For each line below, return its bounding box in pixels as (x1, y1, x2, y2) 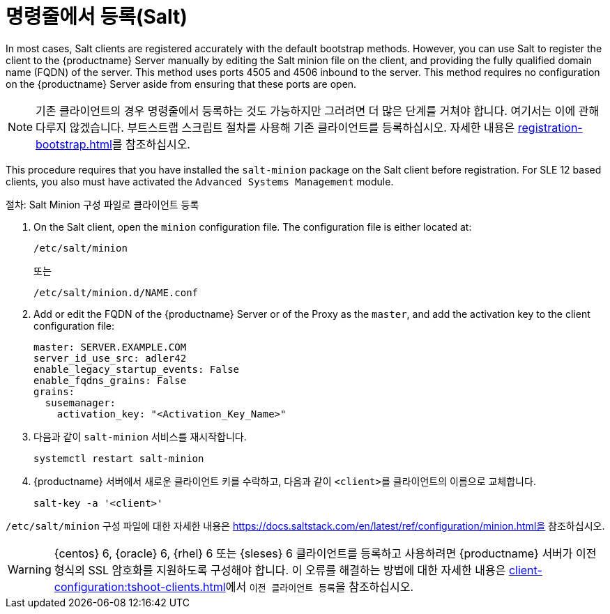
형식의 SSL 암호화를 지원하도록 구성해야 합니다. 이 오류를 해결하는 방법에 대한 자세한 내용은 (54, 562, 506, 577)
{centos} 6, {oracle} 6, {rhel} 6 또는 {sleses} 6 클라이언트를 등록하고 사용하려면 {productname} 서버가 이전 (54, 546, 597, 560)
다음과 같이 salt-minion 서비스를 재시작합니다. (33, 430, 247, 443)
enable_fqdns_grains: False (33, 374, 187, 386)
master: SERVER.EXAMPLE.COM (33, 341, 187, 353)
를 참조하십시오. (112, 137, 190, 151)
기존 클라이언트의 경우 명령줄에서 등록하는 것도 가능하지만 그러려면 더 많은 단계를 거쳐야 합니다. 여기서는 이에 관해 (36, 103, 600, 118)
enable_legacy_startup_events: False (33, 363, 240, 375)
